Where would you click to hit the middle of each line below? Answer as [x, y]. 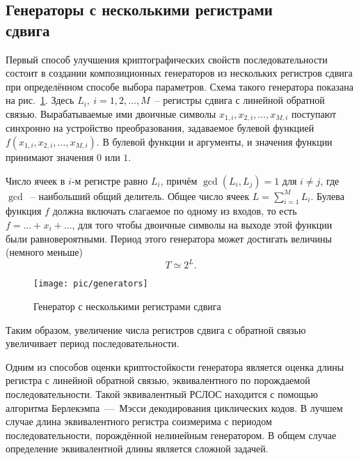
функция [24, 211]
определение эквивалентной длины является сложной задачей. [137, 449]
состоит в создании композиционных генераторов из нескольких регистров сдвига [179, 73]
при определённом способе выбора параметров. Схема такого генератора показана [179, 86]
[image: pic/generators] [91, 284]
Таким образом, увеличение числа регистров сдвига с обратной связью [156, 329]
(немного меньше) [44, 252]
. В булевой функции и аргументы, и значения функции [214, 142]
